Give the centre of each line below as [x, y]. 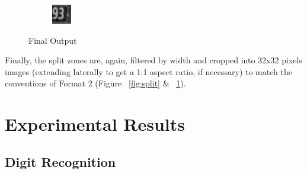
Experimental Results [95, 124]
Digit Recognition [60, 161]
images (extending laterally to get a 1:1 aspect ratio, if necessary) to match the [148, 71]
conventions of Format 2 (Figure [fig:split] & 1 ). [95, 83]
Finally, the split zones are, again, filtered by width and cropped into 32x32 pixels [153, 60]
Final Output [53, 40]
